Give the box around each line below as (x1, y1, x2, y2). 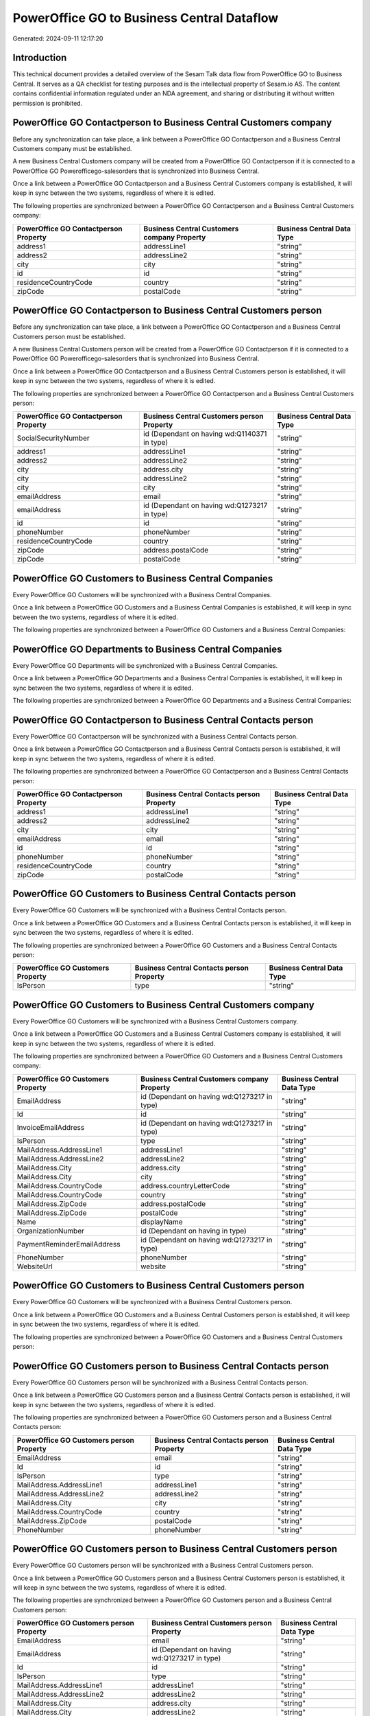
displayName (140, 1217, 183, 1227)
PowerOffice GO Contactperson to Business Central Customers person (12, 305, 322, 316)
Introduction (12, 52, 67, 64)
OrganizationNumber (16, 1226, 85, 1236)
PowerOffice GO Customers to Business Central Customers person (12, 1280, 305, 1292)
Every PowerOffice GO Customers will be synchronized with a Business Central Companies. (12, 590, 272, 599)
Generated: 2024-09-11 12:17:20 (12, 34, 103, 43)
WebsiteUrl (16, 1262, 53, 1271)
